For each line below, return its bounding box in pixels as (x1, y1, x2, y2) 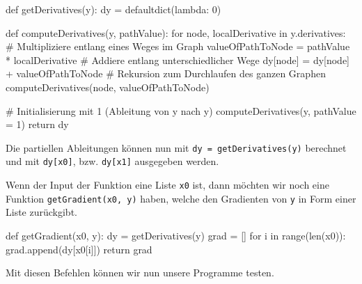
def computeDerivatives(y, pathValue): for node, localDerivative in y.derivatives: (6, 25, 346, 40)
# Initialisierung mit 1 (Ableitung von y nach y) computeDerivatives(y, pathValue (6, 103, 356, 118)
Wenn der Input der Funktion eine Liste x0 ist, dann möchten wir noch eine (6, 177, 329, 192)
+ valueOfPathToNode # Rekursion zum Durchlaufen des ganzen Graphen (6, 66, 326, 81)
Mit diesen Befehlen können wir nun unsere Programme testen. (6, 265, 274, 280)
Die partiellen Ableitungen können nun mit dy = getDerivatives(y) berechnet (6, 140, 347, 155)
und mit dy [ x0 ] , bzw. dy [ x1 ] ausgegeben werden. (6, 154, 219, 168)
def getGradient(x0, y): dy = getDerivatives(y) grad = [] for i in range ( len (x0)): (6, 228, 346, 242)
